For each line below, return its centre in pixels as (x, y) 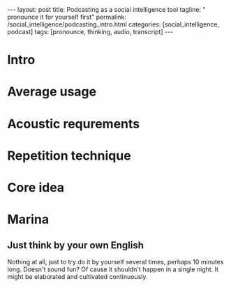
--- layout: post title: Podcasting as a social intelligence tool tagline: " (106, 9)
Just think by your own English (76, 245)
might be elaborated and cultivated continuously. (77, 276)
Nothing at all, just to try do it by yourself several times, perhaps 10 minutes (115, 262)
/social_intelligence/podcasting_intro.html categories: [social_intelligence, (113, 24)
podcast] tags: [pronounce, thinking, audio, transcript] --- (90, 32)
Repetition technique (69, 156)
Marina (28, 219)
